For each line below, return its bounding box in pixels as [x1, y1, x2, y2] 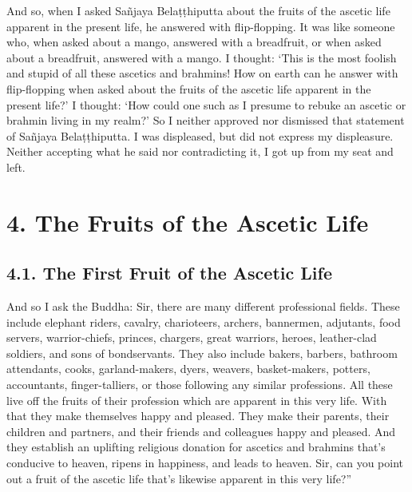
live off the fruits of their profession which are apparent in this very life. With [6, 391, 387, 408]
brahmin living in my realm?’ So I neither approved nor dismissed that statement [6, 112, 405, 129]
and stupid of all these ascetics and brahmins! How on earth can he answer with [6, 65, 398, 81]
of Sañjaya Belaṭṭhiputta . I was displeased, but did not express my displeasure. [6, 127, 394, 144]
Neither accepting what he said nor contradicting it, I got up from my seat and [6, 143, 394, 160]
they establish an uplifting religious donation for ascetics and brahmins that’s [6, 438, 386, 455]
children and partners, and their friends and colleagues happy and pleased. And [6, 423, 396, 439]
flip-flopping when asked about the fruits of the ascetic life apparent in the [6, 80, 371, 97]
